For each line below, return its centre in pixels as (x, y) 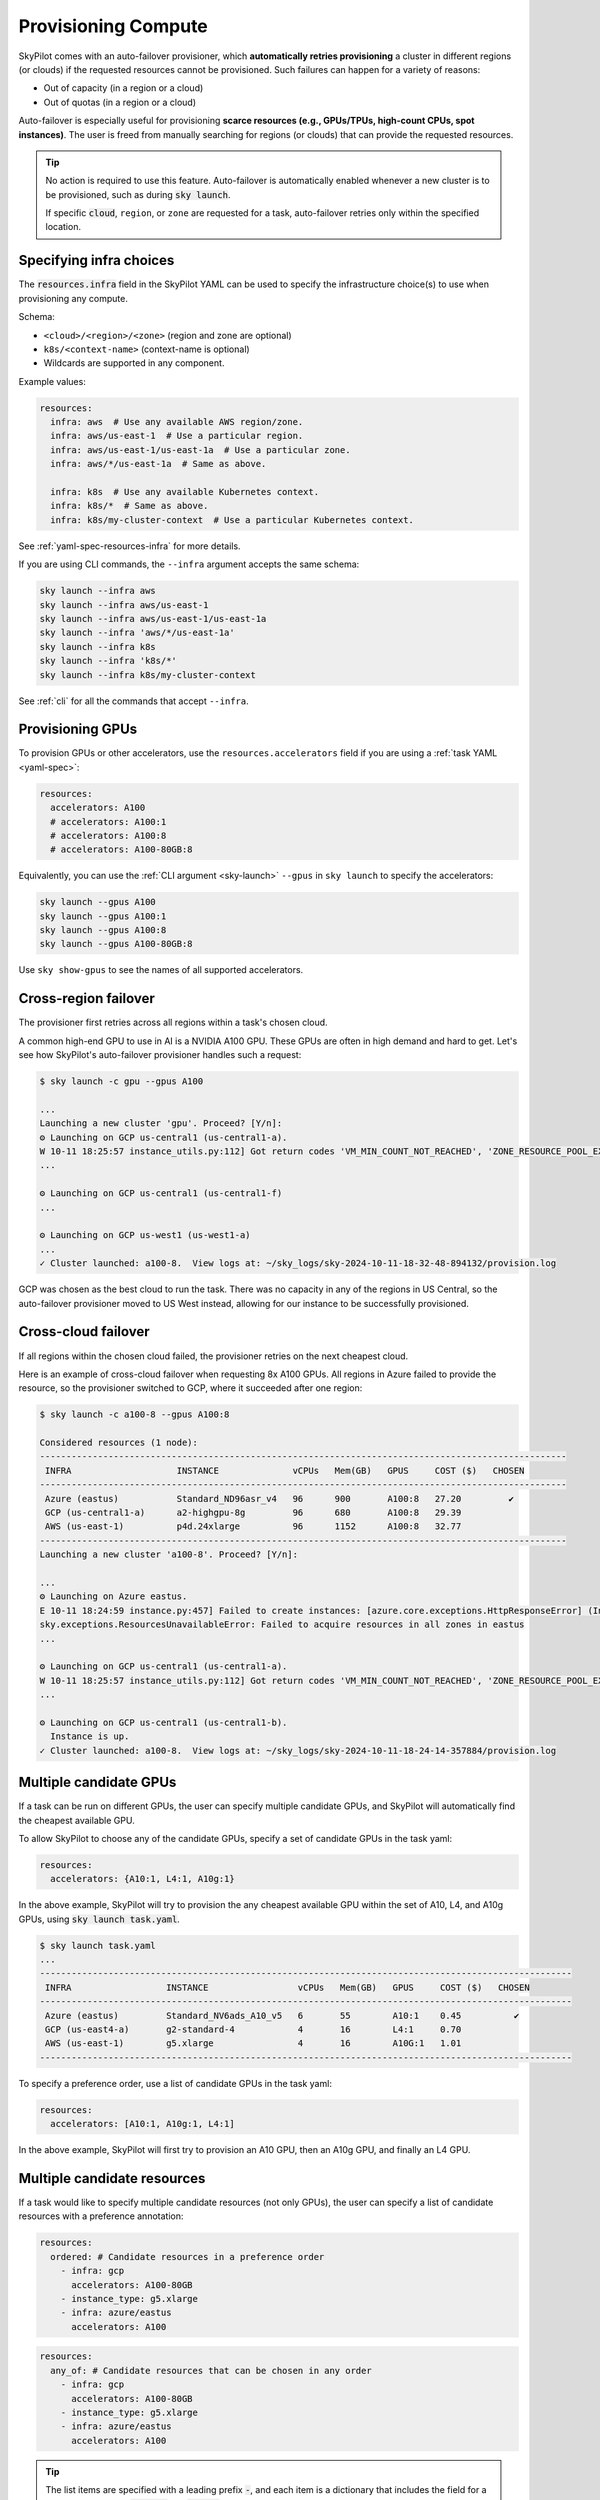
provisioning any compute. (73, 298)
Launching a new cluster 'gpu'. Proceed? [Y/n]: (161, 1123)
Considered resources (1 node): (119, 1443)
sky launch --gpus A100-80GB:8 (116, 944)
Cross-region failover (86, 998)
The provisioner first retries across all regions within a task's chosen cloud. (173, 1022)
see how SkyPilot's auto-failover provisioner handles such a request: (160, 1055)
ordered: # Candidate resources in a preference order (187, 2256)
